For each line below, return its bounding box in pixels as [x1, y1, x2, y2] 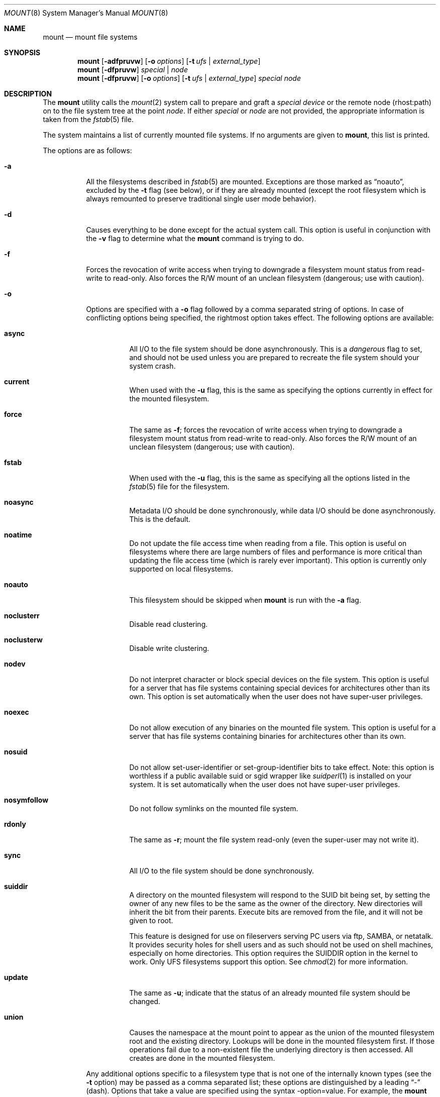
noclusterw [4, 635, 43, 644]
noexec [4, 708, 29, 716]
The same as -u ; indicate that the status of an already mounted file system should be [129, 989, 410, 997]
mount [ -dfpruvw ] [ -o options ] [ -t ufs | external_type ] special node [77, 74, 301, 82]
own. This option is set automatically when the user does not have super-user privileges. [129, 692, 423, 701]
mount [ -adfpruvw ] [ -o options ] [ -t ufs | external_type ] [77, 57, 261, 65]
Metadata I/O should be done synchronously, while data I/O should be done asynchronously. [129, 506, 435, 515]
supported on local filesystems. [129, 565, 233, 573]
